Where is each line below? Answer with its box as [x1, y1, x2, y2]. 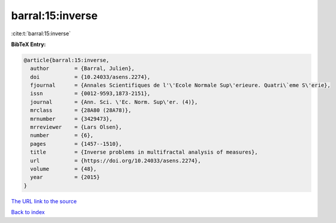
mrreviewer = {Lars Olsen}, [30, 124, 122, 131]
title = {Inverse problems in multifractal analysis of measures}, [30, 149, 258, 155]
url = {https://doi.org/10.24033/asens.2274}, [30, 157, 201, 164]
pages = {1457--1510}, [30, 140, 122, 147]
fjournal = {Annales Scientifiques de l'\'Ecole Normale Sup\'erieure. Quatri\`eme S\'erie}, [30, 82, 331, 89]
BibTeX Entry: [11, 41, 46, 48]
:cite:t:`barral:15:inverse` [11, 30, 71, 37]
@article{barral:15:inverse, [23, 57, 110, 63]
